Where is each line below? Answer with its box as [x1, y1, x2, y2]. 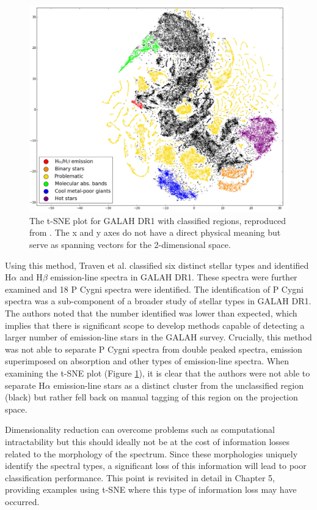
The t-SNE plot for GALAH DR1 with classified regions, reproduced [29, 214, 286, 227]
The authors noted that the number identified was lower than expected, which [5, 307, 297, 320]
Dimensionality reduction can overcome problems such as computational [5, 423, 275, 436]
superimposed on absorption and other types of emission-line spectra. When [5, 354, 290, 367]
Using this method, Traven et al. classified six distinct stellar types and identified [5, 258, 309, 271]
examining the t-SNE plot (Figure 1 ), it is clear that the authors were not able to [5, 367, 310, 379]
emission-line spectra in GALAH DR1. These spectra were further [50, 271, 297, 283]
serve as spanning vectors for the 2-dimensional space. [29, 238, 231, 251]
